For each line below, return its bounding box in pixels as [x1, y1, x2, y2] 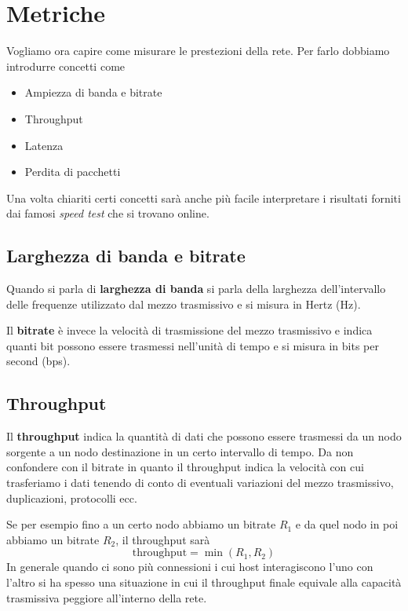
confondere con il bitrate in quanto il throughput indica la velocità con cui [6, 459, 364, 475]
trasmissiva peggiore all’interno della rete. [6, 589, 207, 606]
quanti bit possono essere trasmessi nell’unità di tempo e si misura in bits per [6, 337, 379, 353]
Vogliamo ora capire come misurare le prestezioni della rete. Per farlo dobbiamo [6, 42, 390, 59]
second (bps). [6, 353, 71, 369]
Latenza [24, 137, 64, 153]
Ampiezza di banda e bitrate [24, 84, 162, 101]
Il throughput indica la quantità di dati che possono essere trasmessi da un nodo [6, 428, 402, 445]
